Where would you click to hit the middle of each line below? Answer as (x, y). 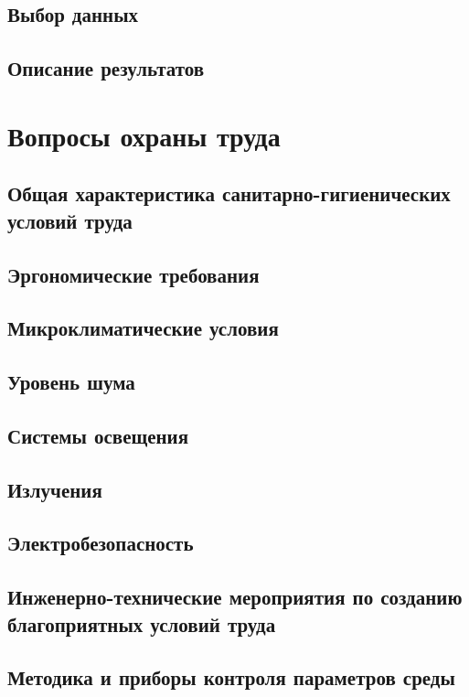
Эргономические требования (133, 274)
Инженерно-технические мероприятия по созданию (235, 597)
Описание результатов (106, 68)
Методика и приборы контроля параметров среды (231, 677)
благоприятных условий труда (142, 623)
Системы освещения (98, 435)
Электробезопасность (101, 543)
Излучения (55, 489)
